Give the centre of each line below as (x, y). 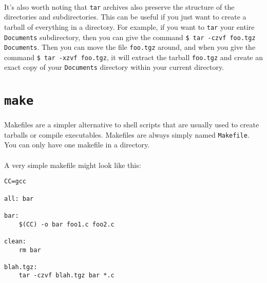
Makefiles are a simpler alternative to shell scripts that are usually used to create (132, 125)
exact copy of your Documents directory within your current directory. (114, 67)
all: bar (19, 199)
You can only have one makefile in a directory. (77, 145)
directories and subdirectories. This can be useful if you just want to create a (125, 17)
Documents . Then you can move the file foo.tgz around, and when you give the (130, 47)
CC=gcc (15, 182)
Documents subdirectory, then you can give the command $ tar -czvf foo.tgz (130, 37)
